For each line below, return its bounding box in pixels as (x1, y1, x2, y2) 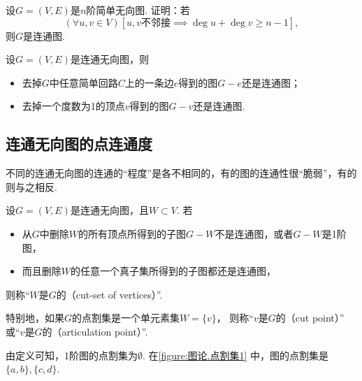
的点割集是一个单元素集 (72, 310, 180, 325)
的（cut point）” (275, 310, 345, 325)
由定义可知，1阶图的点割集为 (6, 347, 138, 362)
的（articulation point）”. (42, 324, 148, 338)
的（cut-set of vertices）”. (56, 287, 163, 301)
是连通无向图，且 (70, 203, 149, 217)
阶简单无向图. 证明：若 (86, 3, 190, 17)
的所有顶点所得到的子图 (78, 226, 187, 240)
